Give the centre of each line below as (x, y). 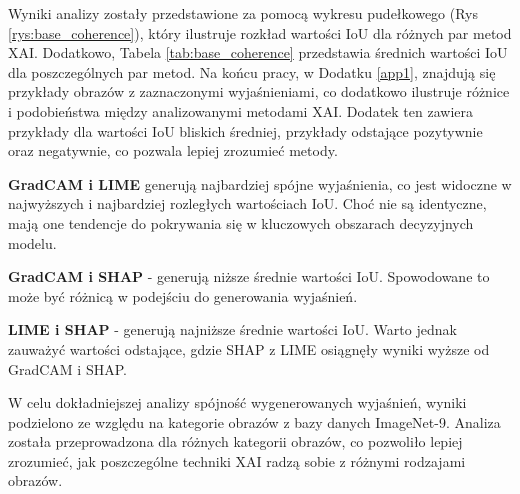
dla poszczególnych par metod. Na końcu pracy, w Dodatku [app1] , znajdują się (252, 71)
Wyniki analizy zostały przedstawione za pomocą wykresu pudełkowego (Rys (243, 13)
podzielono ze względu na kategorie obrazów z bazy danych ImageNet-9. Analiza (254, 421)
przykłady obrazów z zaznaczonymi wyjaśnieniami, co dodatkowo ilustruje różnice (259, 91)
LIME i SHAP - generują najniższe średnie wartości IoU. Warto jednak (232, 329)
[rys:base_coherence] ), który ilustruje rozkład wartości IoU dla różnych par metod (260, 32)
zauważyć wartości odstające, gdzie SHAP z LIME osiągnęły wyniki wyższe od (249, 348)
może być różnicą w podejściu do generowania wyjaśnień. (183, 295)
